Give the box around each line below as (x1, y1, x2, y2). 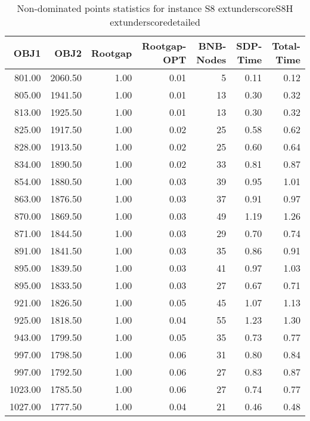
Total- (272, 39, 300, 53)
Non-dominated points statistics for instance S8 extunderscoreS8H (17, 1, 293, 15)
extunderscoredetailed (110, 15, 200, 29)
